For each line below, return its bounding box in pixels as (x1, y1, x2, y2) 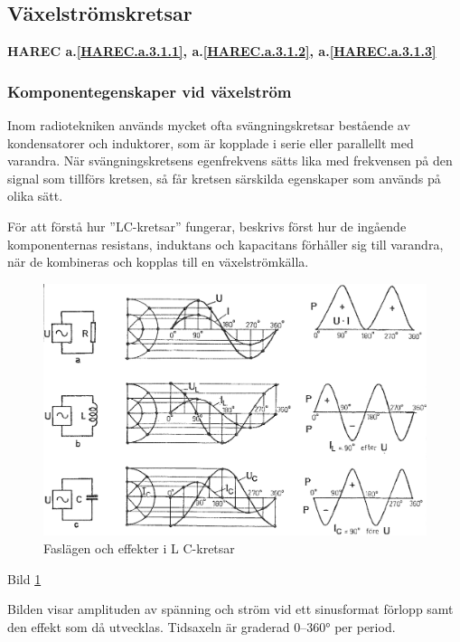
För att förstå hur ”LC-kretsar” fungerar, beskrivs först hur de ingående (7, 216, 407, 235)
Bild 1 (7, 569, 42, 588)
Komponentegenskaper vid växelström (7, 80, 292, 102)
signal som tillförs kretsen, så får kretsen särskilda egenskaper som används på (7, 168, 441, 187)
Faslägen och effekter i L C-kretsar (43, 539, 235, 558)
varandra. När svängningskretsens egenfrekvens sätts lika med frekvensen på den (7, 151, 453, 170)
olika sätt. (7, 186, 63, 205)
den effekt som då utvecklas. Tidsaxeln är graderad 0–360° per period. (7, 617, 396, 636)
